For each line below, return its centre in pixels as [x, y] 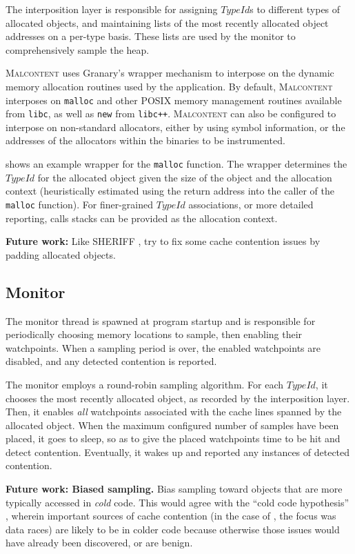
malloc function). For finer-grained [80, 204]
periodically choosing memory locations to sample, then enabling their [154, 334]
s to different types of [295, 9]
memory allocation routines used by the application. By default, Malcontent [169, 86]
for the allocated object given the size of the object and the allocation [185, 177]
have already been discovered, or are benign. [99, 543]
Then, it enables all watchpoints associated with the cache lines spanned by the [174, 412]
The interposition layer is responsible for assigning [112, 9]
